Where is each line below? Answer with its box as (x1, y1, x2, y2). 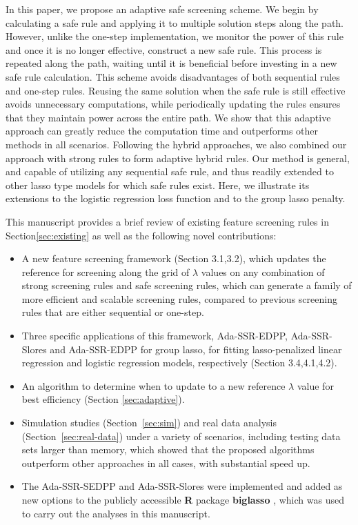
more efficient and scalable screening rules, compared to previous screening (21, 291, 337, 306)
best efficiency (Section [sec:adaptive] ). (21, 392, 185, 406)
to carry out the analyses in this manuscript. (21, 506, 210, 520)
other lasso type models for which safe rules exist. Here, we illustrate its (6, 177, 310, 192)
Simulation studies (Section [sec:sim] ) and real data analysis (21, 415, 277, 430)
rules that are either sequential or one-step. (21, 305, 204, 319)
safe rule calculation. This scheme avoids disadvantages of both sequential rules (6, 69, 340, 83)
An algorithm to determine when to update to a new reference (21, 378, 286, 393)
